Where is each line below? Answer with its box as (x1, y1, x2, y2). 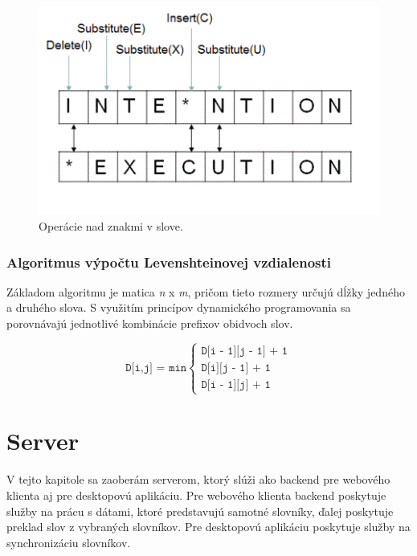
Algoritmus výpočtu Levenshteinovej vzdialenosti (6, 251, 332, 272)
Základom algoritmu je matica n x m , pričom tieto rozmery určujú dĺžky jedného (6, 283, 405, 300)
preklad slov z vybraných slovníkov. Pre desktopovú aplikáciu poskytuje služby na (6, 518, 411, 535)
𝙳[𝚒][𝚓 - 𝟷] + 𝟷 (201, 362, 271, 374)
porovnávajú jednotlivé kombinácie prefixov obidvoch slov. (6, 315, 293, 332)
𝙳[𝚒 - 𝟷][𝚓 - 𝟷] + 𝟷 (201, 345, 288, 357)
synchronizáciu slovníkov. (6, 534, 131, 550)
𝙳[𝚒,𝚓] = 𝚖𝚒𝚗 (125, 362, 187, 374)
